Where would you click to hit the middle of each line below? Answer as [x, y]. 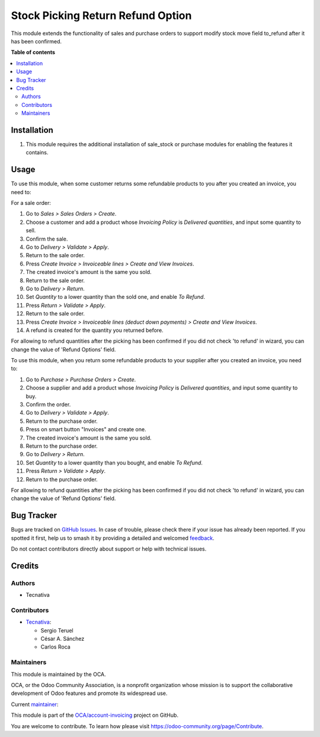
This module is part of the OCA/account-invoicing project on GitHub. [95, 715]
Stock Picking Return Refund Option [101, 15]
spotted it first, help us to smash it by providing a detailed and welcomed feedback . [113, 538]
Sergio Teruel [57, 630]
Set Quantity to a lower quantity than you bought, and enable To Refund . [114, 463]
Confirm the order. [48, 404]
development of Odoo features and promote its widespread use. [89, 693]
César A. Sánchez [63, 639]
